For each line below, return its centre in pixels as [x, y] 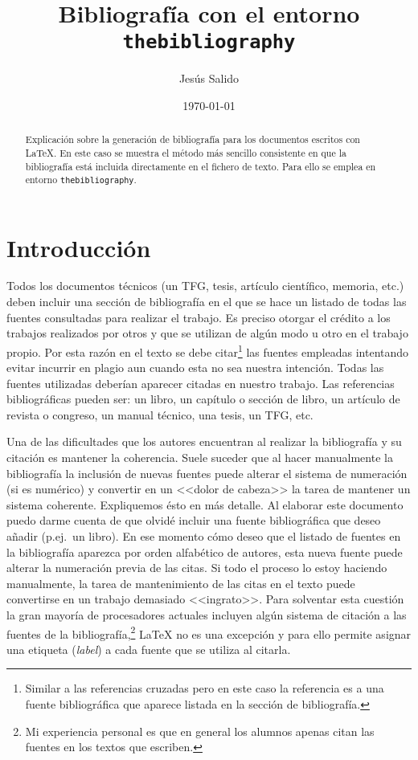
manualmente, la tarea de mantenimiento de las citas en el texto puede [181, 583]
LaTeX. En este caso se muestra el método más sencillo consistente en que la [186, 153]
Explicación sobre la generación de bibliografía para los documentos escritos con [193, 139]
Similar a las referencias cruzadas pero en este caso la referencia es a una [205, 688]
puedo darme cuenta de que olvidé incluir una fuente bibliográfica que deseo [194, 520]
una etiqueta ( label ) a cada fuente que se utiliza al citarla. [149, 649]
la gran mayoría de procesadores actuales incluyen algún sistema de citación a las [207, 615]
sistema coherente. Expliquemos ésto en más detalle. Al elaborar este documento [205, 504]
